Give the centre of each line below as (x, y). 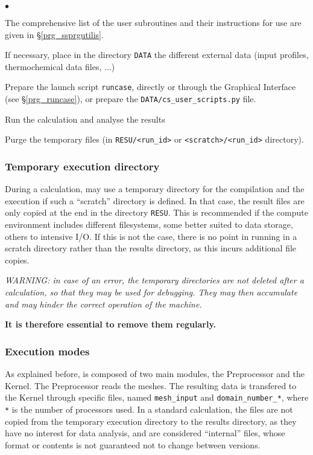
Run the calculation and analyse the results (85, 119)
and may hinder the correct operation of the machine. (103, 304)
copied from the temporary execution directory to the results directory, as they (151, 421)
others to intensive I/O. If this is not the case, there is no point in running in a (151, 236)
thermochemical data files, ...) (60, 66)
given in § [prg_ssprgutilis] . (54, 34)
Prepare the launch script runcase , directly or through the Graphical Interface (150, 87)
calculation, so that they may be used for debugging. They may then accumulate (151, 292)
